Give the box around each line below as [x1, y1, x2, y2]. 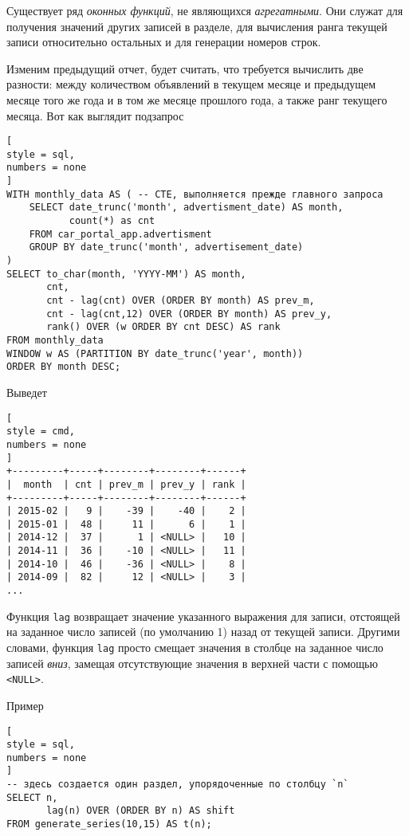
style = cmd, [6, 426, 75, 438]
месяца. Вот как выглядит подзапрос [6, 107, 184, 124]
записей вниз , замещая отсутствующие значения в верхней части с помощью [6, 654, 378, 671]
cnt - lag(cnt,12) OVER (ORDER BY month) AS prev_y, [46, 308, 332, 320]
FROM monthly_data [6, 335, 104, 346]
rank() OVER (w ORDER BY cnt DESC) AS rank [46, 321, 281, 333]
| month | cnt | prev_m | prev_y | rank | [6, 478, 246, 490]
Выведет [6, 383, 47, 400]
